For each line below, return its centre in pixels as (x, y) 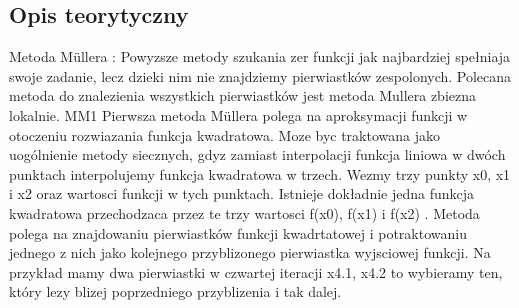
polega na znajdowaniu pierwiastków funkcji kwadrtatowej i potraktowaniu (238, 232)
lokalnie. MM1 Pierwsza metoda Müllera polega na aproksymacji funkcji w (238, 114)
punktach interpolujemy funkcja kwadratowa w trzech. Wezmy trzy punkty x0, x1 (260, 173)
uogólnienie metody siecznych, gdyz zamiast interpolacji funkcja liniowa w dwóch (257, 154)
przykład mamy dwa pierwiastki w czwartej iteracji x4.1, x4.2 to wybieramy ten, (256, 271)
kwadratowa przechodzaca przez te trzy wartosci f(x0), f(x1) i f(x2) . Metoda (244, 212)
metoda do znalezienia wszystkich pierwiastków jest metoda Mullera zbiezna (243, 95)
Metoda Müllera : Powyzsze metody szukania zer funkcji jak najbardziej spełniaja (260, 56)
